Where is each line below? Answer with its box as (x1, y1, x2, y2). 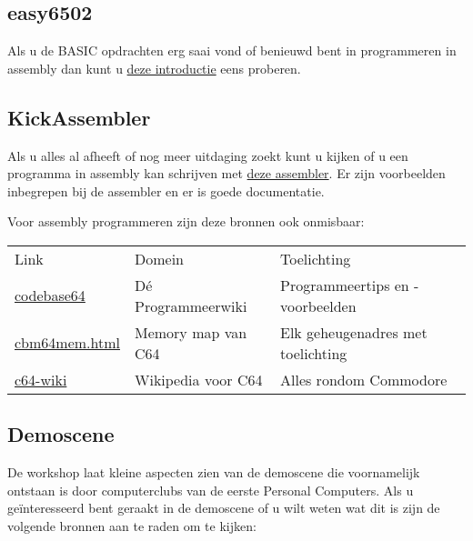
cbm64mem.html (15, 332, 120, 354)
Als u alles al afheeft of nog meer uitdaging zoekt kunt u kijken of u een (7, 145, 408, 165)
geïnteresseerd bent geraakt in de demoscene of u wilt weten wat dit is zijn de (7, 498, 440, 517)
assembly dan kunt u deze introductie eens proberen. (7, 58, 301, 77)
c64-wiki (15, 368, 67, 390)
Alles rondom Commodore (279, 368, 448, 390)
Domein (134, 247, 184, 269)
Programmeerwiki (134, 295, 247, 316)
